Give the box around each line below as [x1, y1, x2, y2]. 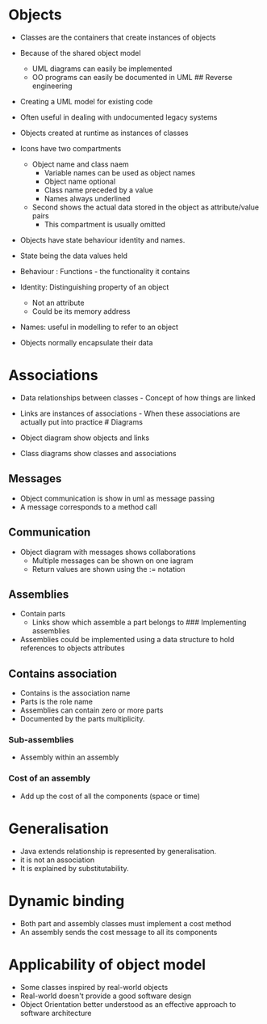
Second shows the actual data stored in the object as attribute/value [31, 202, 260, 212]
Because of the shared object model [19, 48, 141, 57]
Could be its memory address [31, 306, 131, 316]
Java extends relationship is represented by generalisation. [19, 846, 216, 856]
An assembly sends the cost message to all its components [19, 927, 218, 937]
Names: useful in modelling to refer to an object [19, 322, 179, 332]
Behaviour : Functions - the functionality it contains [19, 266, 190, 276]
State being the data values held [19, 251, 127, 260]
